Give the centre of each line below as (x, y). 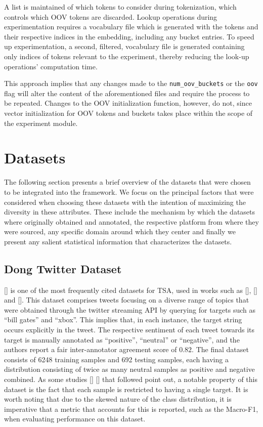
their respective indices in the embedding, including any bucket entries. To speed (129, 36)
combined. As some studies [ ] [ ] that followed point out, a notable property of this (131, 379)
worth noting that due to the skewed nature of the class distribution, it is (118, 399)
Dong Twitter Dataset (63, 268)
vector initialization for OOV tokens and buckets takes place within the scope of (128, 113)
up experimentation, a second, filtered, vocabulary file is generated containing (124, 46)
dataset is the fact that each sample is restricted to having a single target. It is (126, 389)
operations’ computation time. (51, 66)
